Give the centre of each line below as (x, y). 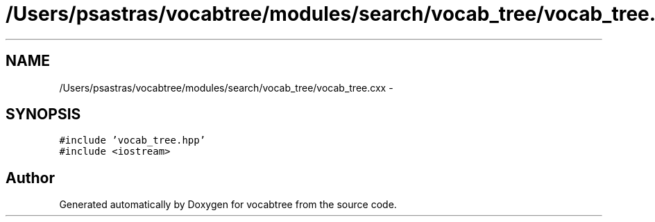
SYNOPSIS (43, 114)
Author (30, 178)
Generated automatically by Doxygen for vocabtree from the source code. (228, 205)
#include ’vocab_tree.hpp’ (133, 140)
